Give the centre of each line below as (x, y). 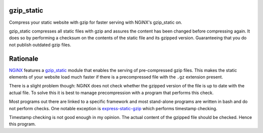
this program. (22, 124)
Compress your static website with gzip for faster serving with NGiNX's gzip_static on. (96, 22)
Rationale (24, 58)
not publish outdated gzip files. (40, 45)
